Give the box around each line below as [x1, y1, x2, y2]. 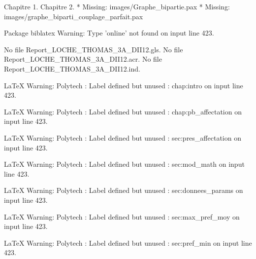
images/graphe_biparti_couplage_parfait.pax [4, 11, 143, 21]
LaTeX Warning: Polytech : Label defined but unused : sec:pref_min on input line [4, 237, 252, 248]
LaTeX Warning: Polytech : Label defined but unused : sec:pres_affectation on [4, 132, 241, 143]
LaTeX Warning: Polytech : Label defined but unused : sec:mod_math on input [4, 159, 245, 169]
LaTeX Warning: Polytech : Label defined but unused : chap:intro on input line [4, 80, 243, 90]
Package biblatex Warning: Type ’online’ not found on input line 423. [4, 28, 214, 38]
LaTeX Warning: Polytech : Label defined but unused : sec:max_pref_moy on [4, 211, 240, 222]
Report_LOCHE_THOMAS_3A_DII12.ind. [4, 63, 140, 74]
